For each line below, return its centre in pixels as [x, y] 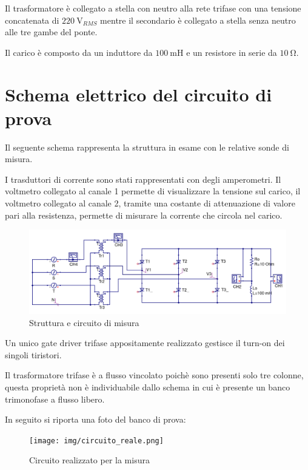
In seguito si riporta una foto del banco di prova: [95, 419]
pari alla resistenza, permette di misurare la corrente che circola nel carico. [144, 215]
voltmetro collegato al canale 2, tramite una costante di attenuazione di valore [150, 203]
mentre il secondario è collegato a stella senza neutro [198, 20]
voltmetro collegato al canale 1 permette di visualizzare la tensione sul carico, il [153, 191]
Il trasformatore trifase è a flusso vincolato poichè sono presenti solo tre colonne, [154, 375]
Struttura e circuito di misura [84, 322]
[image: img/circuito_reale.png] [96, 441]
